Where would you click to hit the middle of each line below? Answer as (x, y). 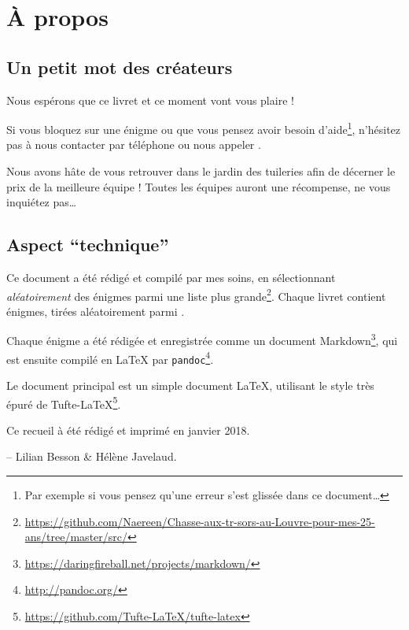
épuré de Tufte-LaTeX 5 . (64, 402)
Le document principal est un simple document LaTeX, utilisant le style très (190, 385)
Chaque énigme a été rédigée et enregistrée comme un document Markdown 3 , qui (202, 339)
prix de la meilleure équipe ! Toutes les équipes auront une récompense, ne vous (199, 186)
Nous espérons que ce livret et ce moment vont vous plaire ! (150, 100)
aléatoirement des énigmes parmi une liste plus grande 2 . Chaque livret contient (196, 295)
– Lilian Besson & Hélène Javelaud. (92, 456)
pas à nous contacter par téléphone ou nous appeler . (134, 145)
